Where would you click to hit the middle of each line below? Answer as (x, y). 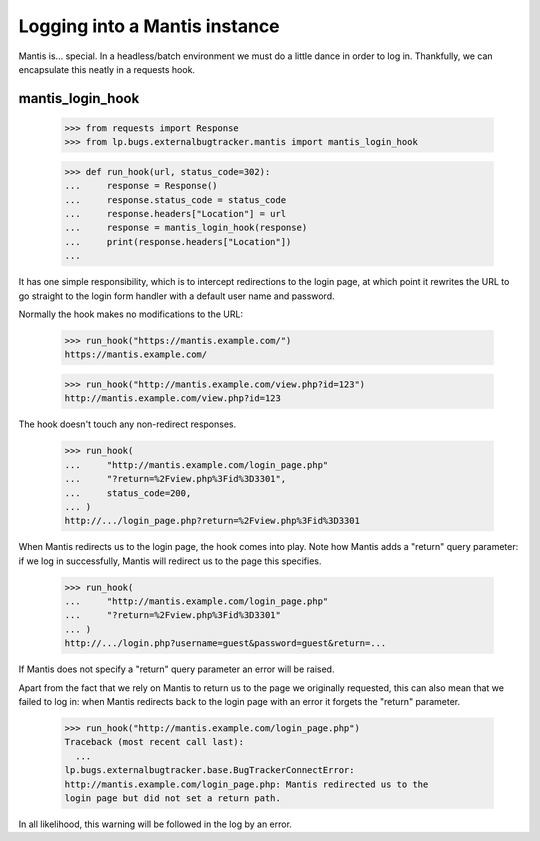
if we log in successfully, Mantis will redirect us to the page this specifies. (170, 561)
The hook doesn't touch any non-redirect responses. (127, 424)
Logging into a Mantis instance (149, 26)
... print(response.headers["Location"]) (178, 241)
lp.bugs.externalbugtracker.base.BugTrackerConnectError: (209, 770)
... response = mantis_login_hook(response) (186, 228)
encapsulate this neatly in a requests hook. (106, 69)
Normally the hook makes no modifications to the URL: (131, 314)
